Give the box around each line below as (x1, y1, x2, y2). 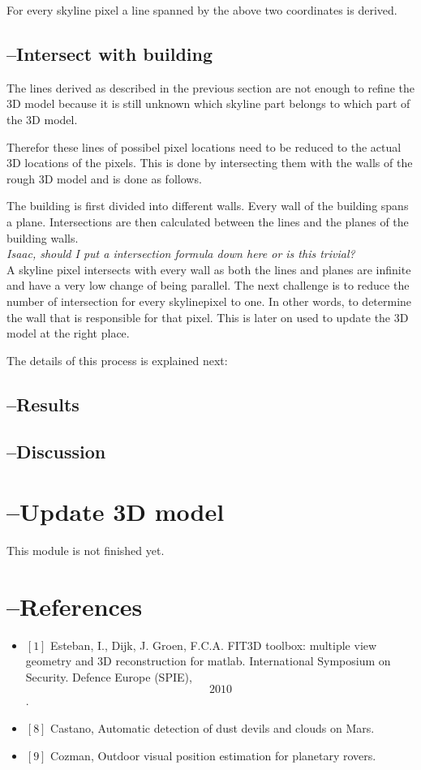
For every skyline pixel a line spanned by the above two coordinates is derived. (6, 2, 397, 18)
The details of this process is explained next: (6, 351, 228, 368)
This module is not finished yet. (6, 541, 165, 558)
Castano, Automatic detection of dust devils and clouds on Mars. (50, 720, 375, 737)
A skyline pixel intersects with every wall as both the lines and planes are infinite (6, 260, 411, 277)
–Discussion (6, 439, 106, 464)
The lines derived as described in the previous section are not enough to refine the (6, 79, 415, 96)
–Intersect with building (6, 41, 213, 66)
